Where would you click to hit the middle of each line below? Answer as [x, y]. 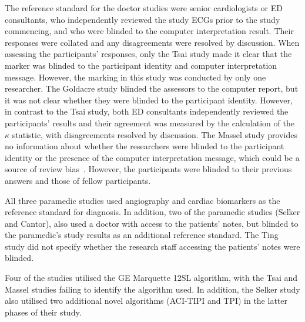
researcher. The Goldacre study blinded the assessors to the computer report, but [152, 88]
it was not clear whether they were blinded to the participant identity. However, [149, 100]
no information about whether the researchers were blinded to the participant [145, 146]
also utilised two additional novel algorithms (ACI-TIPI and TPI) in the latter [146, 301]
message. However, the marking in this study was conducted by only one [135, 77]
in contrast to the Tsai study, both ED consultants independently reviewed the [147, 111]
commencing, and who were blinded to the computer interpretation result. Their [149, 31]
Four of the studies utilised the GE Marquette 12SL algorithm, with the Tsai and [151, 278]
